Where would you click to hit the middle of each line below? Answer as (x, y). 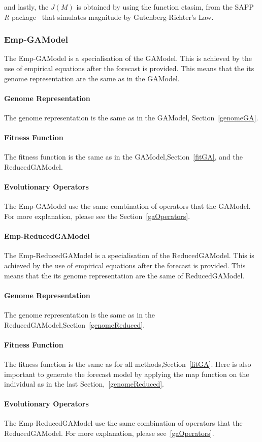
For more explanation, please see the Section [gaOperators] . (97, 216)
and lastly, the (26, 7)
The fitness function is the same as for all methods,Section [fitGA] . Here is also (128, 364)
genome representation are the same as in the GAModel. (92, 78)
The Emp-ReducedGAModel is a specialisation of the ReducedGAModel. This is (129, 255)
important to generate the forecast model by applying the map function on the (127, 374)
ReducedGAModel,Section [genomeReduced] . (75, 324)
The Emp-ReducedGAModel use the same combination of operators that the (123, 423)
